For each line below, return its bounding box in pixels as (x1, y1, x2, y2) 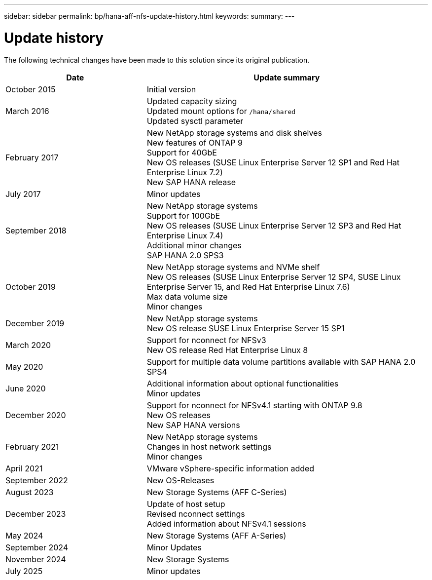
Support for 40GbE (146, 147, 217, 157)
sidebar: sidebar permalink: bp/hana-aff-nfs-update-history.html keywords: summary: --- (4, 12, 295, 20)
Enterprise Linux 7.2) (146, 167, 223, 177)
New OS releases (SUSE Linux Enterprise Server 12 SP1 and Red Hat (146, 157, 400, 167)
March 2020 (5, 340, 51, 350)
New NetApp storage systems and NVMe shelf (146, 262, 320, 272)
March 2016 (5, 106, 49, 116)
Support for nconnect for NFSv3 (146, 335, 266, 345)
